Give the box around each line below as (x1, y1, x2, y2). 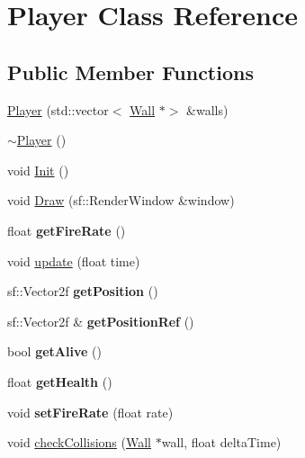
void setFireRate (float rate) (7, 402, 174, 421)
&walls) (186, 100, 229, 119)
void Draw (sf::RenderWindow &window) (7, 191, 235, 210)
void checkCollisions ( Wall (7, 433, 152, 452)
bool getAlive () (7, 342, 102, 361)
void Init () (7, 160, 69, 179)
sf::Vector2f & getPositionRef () (7, 311, 194, 330)
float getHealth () (7, 372, 112, 391)
